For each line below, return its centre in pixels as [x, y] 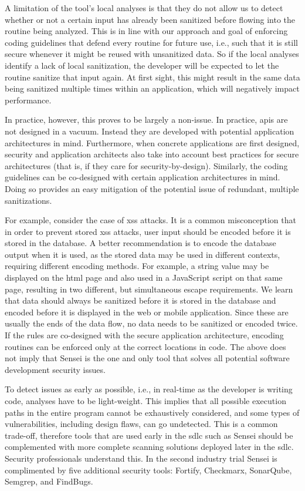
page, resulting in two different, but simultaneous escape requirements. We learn [149, 289]
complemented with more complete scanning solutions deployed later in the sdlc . [149, 447]
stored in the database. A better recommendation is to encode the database [140, 243]
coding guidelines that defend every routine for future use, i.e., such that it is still [151, 42]
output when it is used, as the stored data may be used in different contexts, [143, 254]
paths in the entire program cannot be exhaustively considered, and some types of [152, 412]
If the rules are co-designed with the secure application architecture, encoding [144, 335]
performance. [28, 100]
